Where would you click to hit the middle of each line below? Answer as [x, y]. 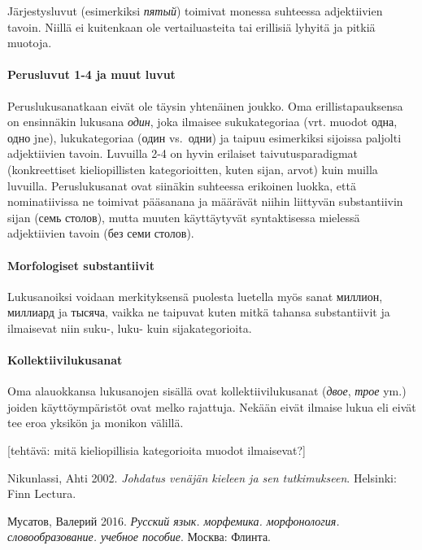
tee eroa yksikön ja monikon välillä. [96, 423]
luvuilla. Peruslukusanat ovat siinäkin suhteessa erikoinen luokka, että [182, 185]
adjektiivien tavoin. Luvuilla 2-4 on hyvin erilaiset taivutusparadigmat [183, 153]
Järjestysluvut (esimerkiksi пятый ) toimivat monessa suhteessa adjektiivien [195, 11]
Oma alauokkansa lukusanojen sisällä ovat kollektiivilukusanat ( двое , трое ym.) [207, 391]
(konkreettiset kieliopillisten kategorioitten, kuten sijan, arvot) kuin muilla [193, 169]
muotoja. [30, 43]
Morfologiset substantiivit [81, 265]
